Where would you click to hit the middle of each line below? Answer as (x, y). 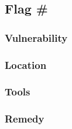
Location (26, 64)
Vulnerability (36, 37)
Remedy (25, 119)
